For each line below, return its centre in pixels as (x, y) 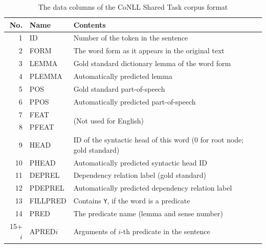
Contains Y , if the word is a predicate (132, 201)
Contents (90, 24)
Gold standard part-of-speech (119, 88)
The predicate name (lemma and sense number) (148, 213)
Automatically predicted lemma (123, 76)
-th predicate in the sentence (165, 231)
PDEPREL (47, 188)
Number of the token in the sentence (131, 38)
